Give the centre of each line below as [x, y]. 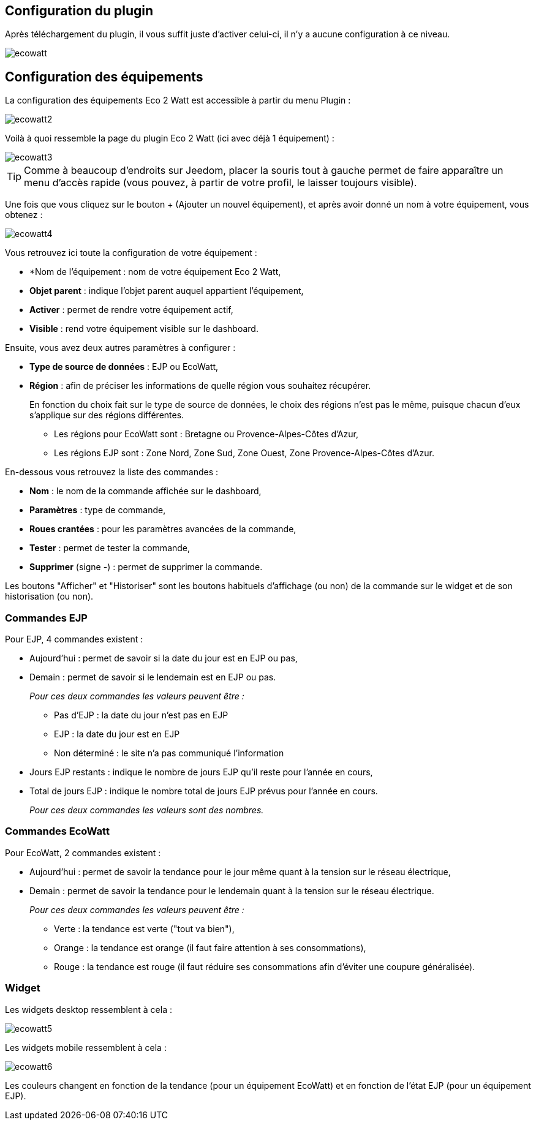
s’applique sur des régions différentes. [107, 415]
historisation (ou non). [49, 596]
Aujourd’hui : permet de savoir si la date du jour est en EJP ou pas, [164, 658]
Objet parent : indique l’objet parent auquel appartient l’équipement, [167, 291]
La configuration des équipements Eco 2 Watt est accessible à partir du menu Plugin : [178, 100]
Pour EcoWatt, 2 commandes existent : [83, 852]
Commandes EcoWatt [57, 831]
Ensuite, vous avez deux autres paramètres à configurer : [120, 348]
